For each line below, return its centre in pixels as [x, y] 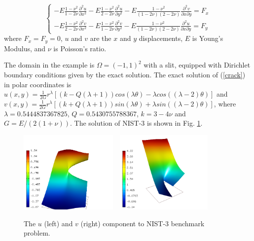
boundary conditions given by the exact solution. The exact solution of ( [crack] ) [125, 74]
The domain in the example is [49, 65]
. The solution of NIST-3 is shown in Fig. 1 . [136, 123]
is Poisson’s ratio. [80, 48]
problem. [37, 233]
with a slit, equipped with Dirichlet [197, 65]
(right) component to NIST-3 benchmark [143, 223]
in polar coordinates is [38, 84]
